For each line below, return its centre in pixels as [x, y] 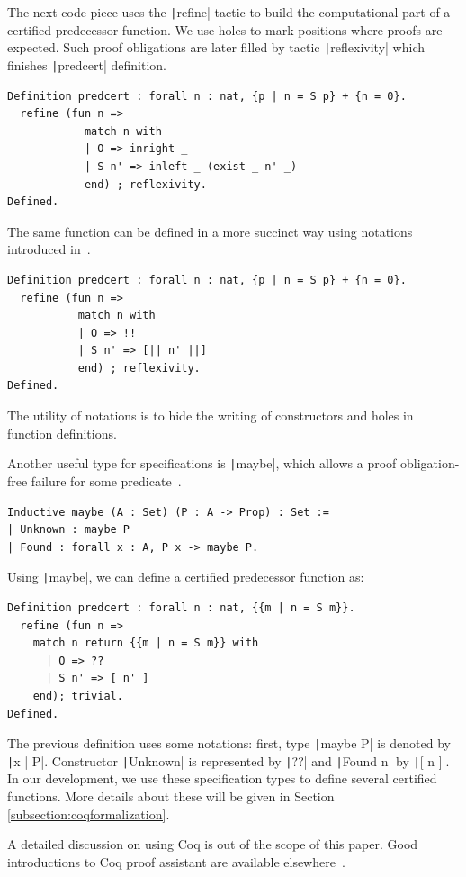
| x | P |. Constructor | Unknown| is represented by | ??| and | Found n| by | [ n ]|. [229, 760]
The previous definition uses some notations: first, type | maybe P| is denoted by [229, 743]
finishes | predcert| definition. [87, 64]
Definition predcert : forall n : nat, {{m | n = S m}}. [181, 607]
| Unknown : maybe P [69, 530]
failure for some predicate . [106, 480]
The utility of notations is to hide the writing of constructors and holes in [211, 416]
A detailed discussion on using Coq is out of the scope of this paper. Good [213, 844]
